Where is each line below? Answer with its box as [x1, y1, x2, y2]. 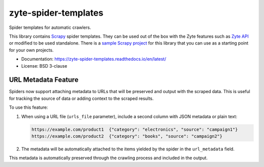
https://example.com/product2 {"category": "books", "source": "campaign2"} [31, 133, 222, 139]
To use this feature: [9, 104, 48, 110]
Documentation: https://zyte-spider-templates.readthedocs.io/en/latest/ [21, 56, 166, 62]
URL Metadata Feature [9, 76, 79, 84]
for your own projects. [9, 47, 54, 53]
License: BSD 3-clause [21, 63, 67, 69]
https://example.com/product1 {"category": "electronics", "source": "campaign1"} [31, 126, 238, 132]
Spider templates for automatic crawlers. [9, 24, 91, 30]
